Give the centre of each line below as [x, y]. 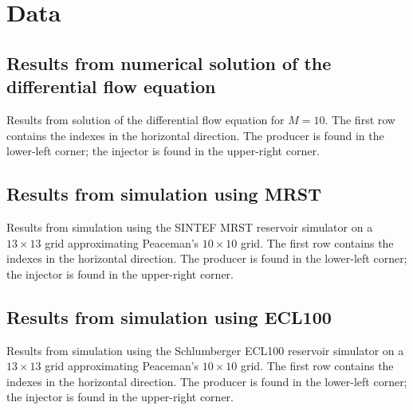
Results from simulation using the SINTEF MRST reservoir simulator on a [190, 226]
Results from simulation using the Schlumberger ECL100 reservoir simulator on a [205, 350]
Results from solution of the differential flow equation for [146, 119]
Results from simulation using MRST [164, 194]
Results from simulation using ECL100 [169, 316]
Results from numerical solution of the [169, 62]
